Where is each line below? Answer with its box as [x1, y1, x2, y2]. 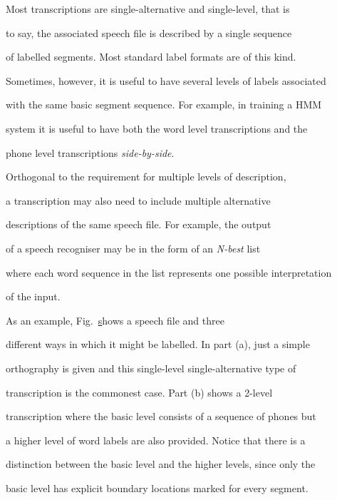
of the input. [6, 289, 61, 304]
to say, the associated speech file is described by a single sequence [6, 25, 292, 40]
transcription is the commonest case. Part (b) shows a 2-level [6, 384, 273, 399]
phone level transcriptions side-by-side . [6, 145, 175, 160]
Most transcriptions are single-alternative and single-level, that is [6, 1, 290, 16]
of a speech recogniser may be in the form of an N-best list [6, 240, 261, 255]
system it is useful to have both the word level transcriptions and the [6, 121, 308, 136]
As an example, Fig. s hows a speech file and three [6, 312, 224, 327]
